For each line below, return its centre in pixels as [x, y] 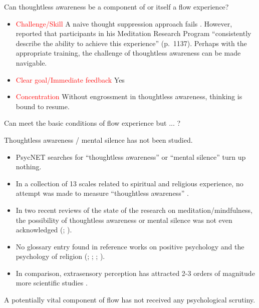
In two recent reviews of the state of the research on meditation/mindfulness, [134, 210]
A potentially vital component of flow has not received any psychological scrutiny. [130, 300]
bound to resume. [43, 106]
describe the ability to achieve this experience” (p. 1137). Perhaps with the [131, 43]
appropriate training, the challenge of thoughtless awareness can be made [128, 53]
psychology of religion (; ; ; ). [60, 256]
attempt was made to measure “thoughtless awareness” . [102, 193]
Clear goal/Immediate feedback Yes [70, 79]
